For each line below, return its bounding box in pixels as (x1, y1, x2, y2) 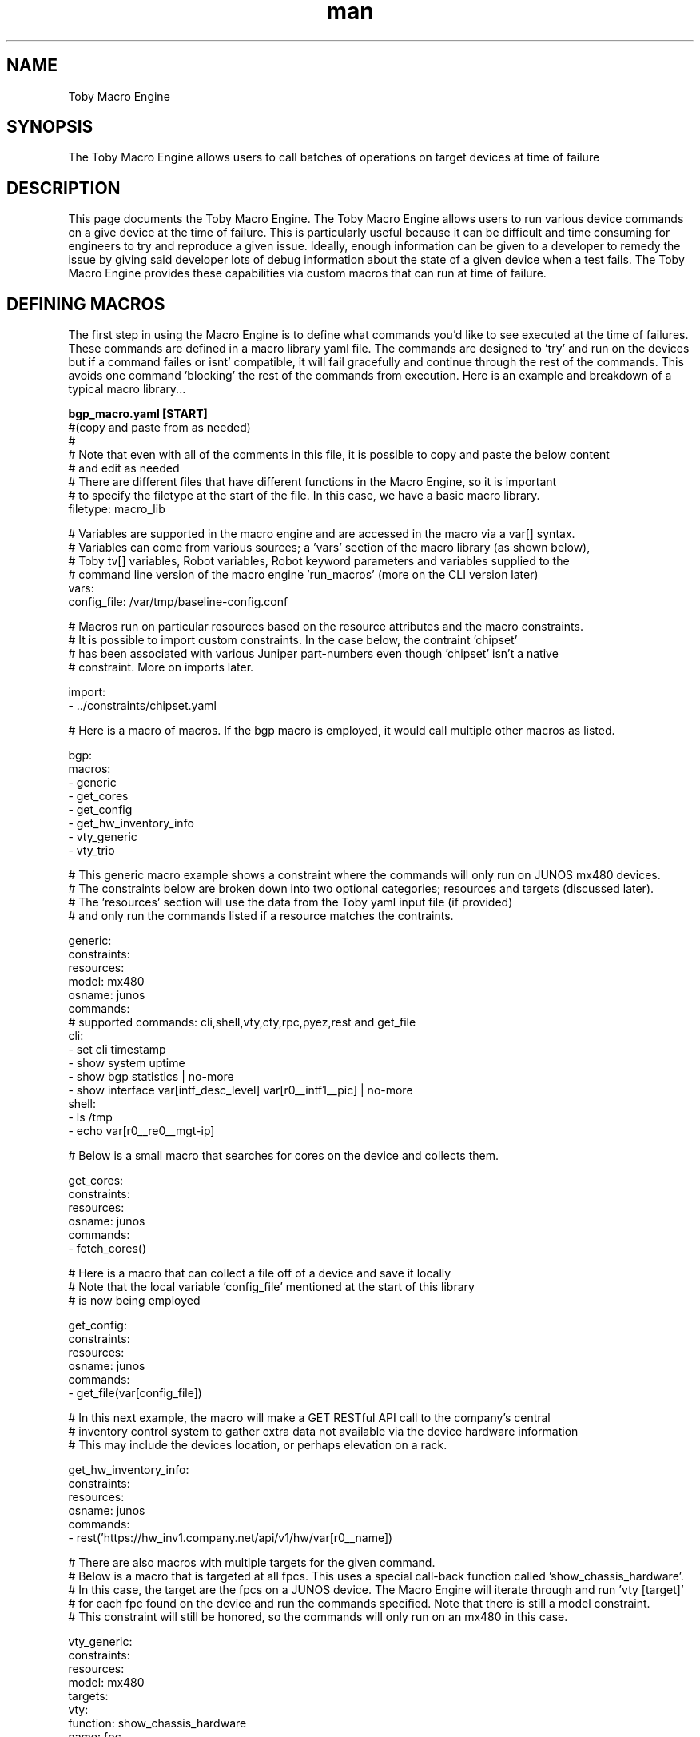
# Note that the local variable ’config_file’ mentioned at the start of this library (68, 1280, 475, 1294)
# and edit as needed (68, 461, 180, 476)
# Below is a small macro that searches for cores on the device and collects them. (68, 1149, 499, 1163)
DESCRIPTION (6, 177, 121, 198)
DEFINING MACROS (6, 293, 165, 314)
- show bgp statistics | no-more (68, 1070, 234, 1084)
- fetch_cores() (68, 1241, 147, 1256)
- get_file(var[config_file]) (68, 1386, 202, 1400)
